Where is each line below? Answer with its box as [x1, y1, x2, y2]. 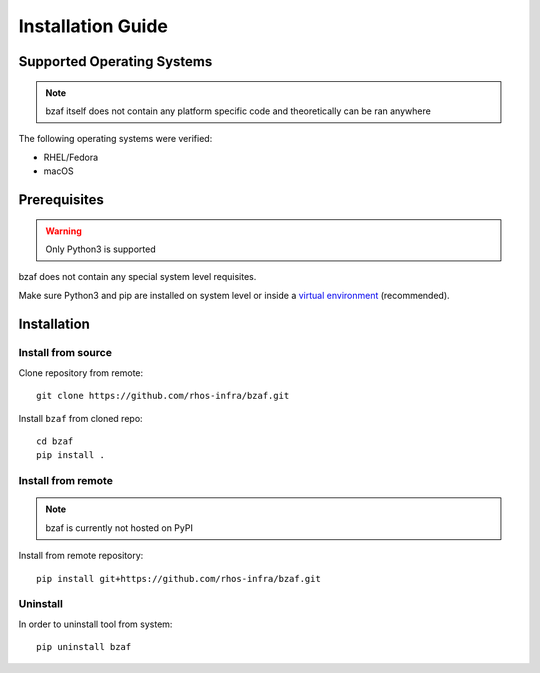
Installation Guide [18, 15, 169, 37]
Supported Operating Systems [18, 53, 213, 70]
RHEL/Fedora [43, 151, 99, 163]
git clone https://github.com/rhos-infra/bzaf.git [36, 390, 290, 402]
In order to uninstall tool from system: [18, 618, 173, 630]
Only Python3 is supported [45, 243, 156, 255]
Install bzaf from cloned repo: [18, 412, 144, 424]
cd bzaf [36, 436, 74, 447]
